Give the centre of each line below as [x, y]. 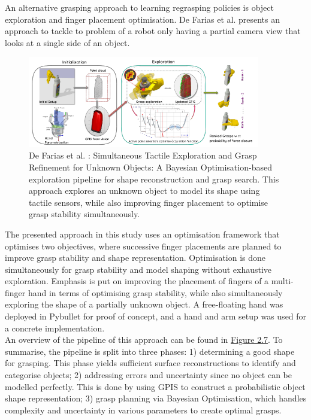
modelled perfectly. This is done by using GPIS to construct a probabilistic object [155, 386]
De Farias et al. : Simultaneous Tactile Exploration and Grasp [143, 155]
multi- [282, 281]
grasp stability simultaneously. [84, 214]
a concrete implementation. [55, 328]
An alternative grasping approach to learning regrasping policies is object [139, 7]
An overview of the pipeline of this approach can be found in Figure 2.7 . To [144, 340]
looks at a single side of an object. [67, 42]
